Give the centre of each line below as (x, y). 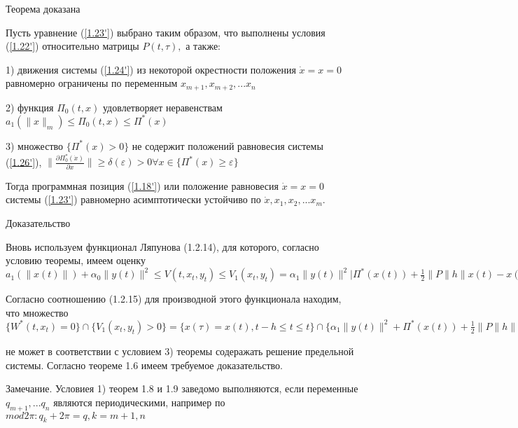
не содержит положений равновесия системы (227, 145)
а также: (203, 46)
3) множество (35, 145)
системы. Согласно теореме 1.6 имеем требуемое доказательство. (144, 365)
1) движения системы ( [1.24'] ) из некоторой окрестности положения (151, 69)
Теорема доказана (43, 8)
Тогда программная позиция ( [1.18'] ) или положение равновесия (142, 185)
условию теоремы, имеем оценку (76, 260)
